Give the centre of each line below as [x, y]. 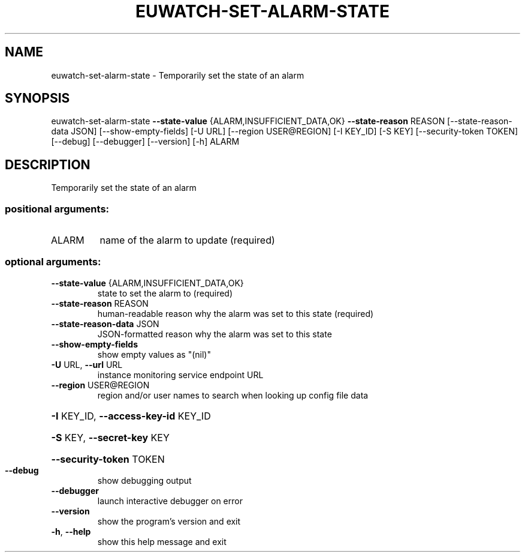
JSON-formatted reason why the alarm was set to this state [215, 334]
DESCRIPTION [48, 164]
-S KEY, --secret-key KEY [110, 437]
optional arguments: [53, 262]
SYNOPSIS [37, 98]
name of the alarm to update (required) [187, 240]
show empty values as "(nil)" [154, 354]
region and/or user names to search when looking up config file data [233, 395]
